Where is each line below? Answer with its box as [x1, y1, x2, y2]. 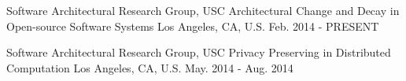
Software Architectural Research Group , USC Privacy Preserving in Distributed [6, 44, 391, 61]
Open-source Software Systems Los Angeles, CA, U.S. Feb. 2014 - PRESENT [6, 17, 379, 34]
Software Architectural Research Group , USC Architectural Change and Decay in [6, 2, 400, 18]
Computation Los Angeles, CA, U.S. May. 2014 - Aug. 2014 [6, 59, 293, 75]
